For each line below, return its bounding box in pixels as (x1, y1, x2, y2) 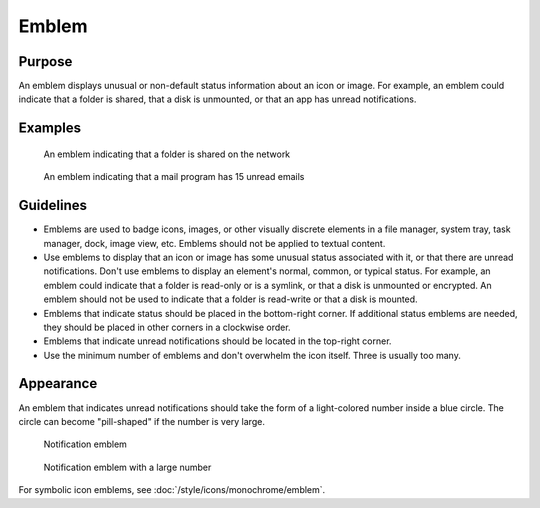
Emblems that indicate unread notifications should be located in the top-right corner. (43, 335, 392, 347)
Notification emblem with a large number (43, 461, 212, 473)
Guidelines (18, 197, 87, 214)
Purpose (18, 53, 73, 70)
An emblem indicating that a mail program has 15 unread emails (43, 171, 305, 183)
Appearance (18, 375, 98, 392)
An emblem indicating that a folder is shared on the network (43, 148, 291, 160)
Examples (18, 120, 82, 137)
